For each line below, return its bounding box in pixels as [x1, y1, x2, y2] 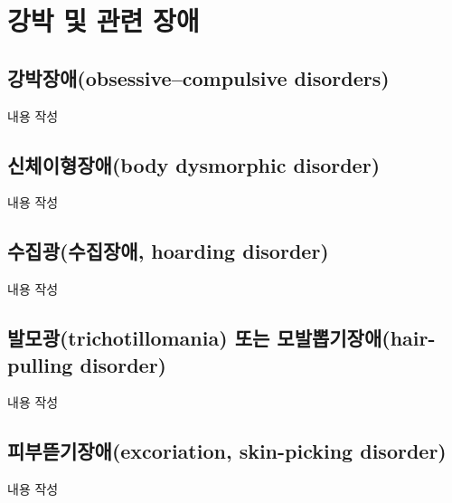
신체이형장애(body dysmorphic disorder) [7, 150, 381, 178]
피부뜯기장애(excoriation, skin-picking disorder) [7, 437, 447, 465]
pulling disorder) [7, 350, 166, 378]
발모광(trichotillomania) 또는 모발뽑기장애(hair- [7, 324, 436, 352]
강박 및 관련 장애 [7, 2, 200, 39]
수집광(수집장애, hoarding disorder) [7, 237, 329, 265]
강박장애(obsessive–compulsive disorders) [7, 63, 390, 91]
